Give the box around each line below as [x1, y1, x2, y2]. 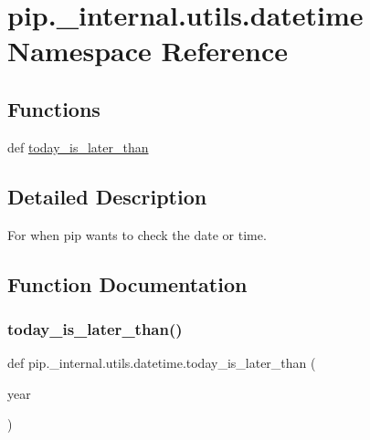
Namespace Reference [7, 32, 288, 69]
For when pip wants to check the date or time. [7, 225, 267, 244]
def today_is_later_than [7, 137, 149, 156]
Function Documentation [7, 269, 248, 298]
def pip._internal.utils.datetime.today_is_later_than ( [7, 353, 316, 372]
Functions [7, 94, 100, 122]
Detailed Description [7, 182, 207, 210]
